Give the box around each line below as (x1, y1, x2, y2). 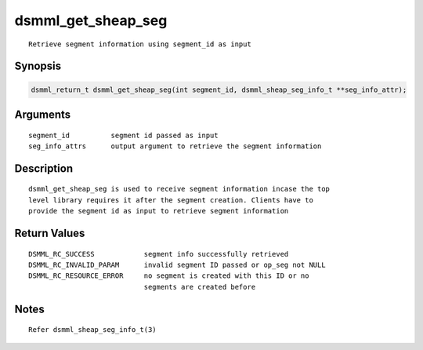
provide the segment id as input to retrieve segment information (28, 206, 289, 216)
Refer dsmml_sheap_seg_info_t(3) (28, 326, 157, 334)
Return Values (14, 226, 85, 239)
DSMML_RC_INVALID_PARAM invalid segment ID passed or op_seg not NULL (28, 260, 326, 269)
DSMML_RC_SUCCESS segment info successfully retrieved (28, 250, 289, 258)
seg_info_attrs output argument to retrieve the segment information (28, 141, 322, 151)
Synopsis (14, 60, 62, 73)
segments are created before (143, 283, 256, 291)
